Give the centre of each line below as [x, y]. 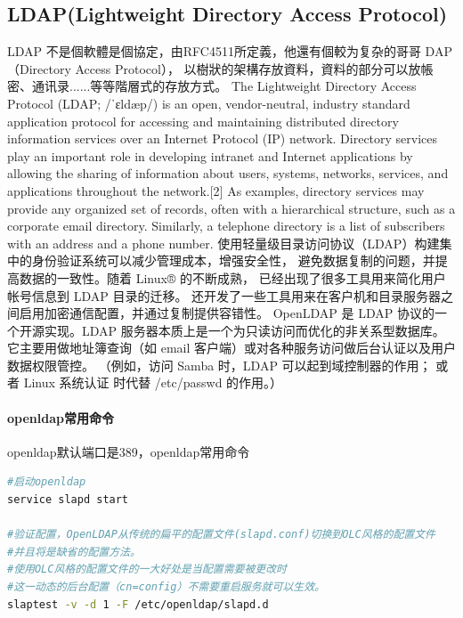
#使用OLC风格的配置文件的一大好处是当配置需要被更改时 [147, 569]
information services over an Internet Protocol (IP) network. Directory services [223, 138]
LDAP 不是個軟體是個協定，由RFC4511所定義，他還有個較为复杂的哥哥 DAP [230, 51]
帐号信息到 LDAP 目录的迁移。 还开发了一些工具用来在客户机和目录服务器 [224, 295]
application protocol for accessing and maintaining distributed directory [203, 121]
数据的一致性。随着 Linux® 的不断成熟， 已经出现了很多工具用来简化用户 [232, 277]
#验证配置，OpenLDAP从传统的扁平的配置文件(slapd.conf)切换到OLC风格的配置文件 [221, 535]
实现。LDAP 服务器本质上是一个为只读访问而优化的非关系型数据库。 [244, 330]
